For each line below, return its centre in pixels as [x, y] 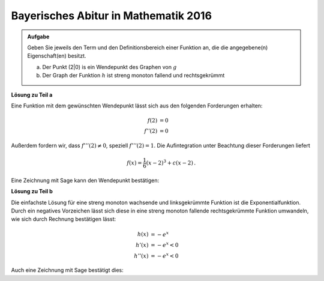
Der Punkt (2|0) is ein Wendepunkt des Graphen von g [109, 67]
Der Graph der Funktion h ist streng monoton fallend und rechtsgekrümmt [133, 76]
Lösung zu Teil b [32, 192]
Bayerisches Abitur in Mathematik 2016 [112, 16]
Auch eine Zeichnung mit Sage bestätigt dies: [67, 270]
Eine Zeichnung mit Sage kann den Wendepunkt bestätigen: [85, 180]
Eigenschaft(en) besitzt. [57, 56]
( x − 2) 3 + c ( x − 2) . [171, 162]
